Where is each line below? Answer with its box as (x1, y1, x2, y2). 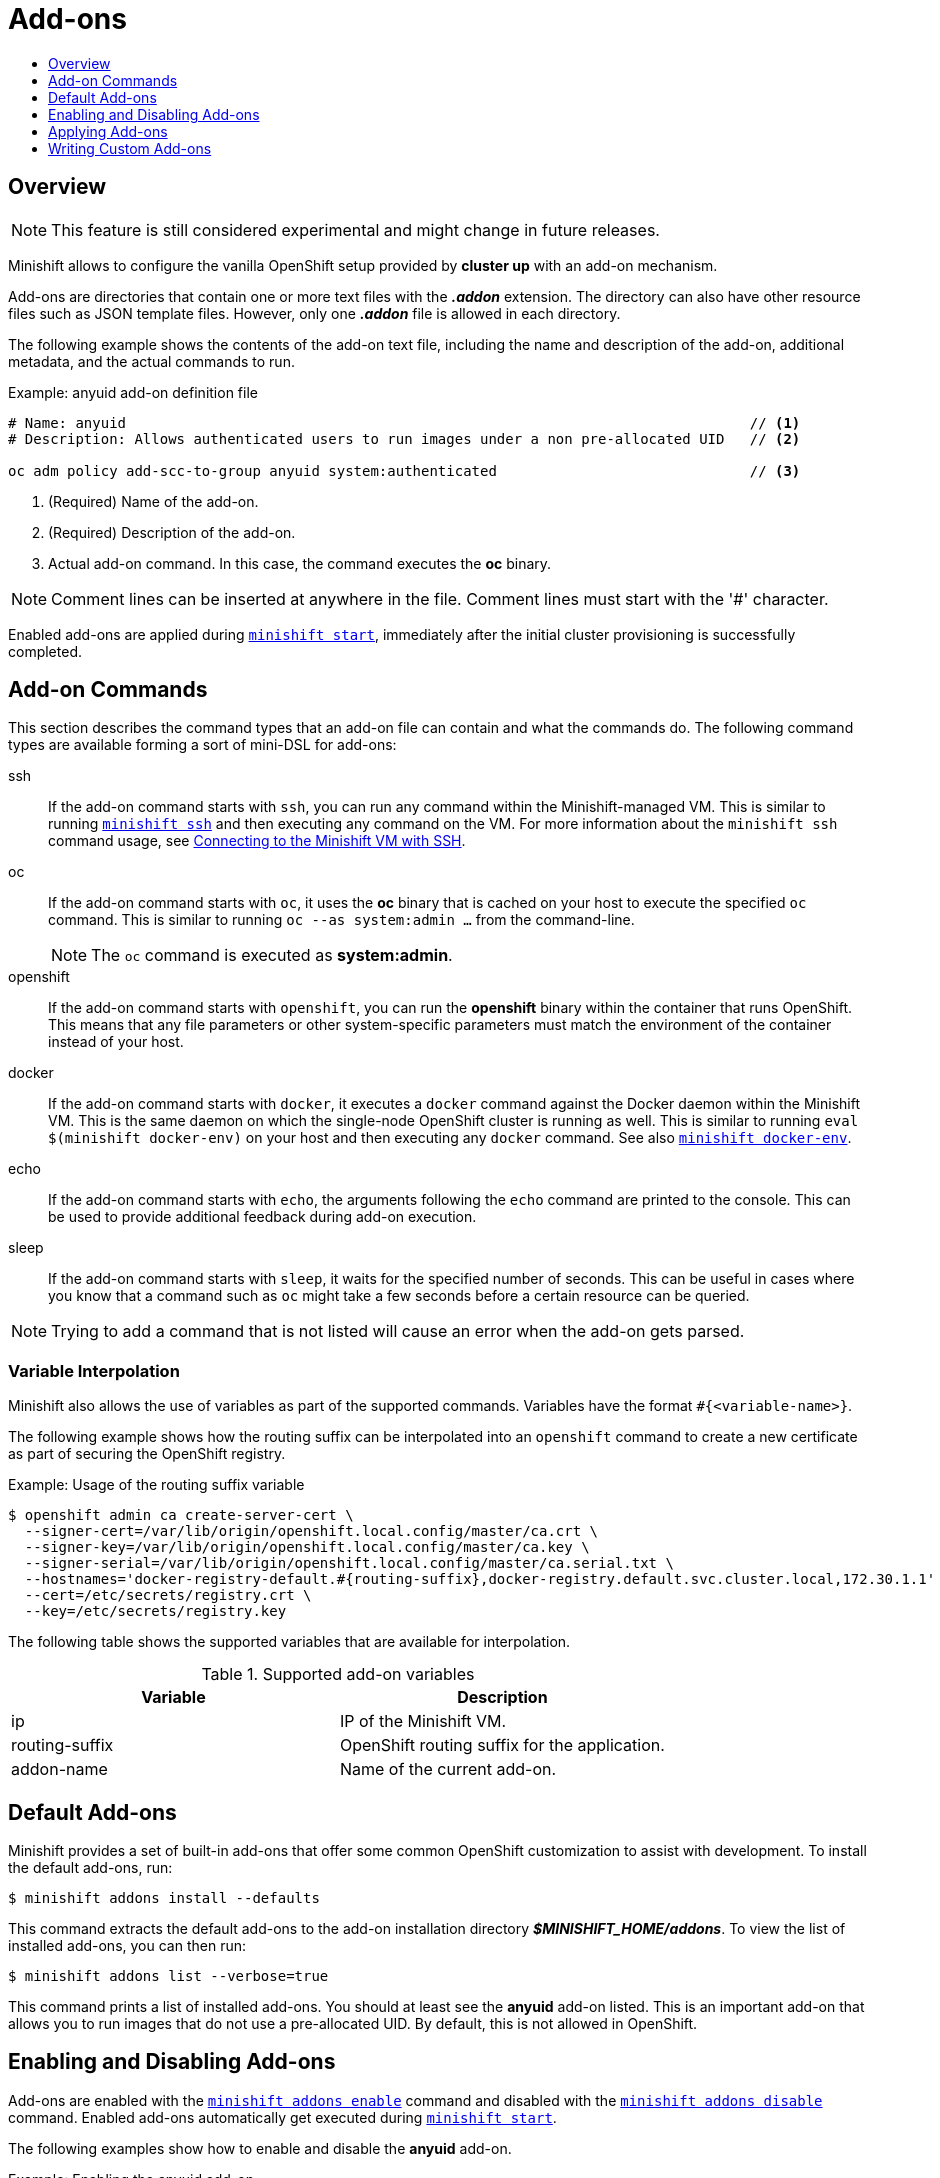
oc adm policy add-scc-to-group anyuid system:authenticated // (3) (8, 462, 801, 479)
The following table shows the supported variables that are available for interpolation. (8, 1633, 571, 1651)
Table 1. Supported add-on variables (201, 1664, 475, 1685)
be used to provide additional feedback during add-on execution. (48, 1208, 477, 1226)
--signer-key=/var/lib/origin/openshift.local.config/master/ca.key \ (24, 1539, 590, 1556)
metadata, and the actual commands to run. (8, 352, 295, 370)
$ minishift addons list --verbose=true (8, 1968, 329, 1985)
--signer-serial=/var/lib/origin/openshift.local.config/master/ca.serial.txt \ (24, 1555, 674, 1572)
